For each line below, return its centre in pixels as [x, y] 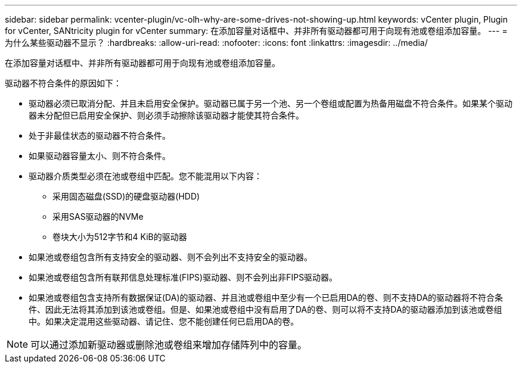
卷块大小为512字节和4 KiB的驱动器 [120, 237]
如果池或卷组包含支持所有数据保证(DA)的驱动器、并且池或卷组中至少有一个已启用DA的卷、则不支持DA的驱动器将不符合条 [266, 297]
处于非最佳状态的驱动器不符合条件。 [100, 135]
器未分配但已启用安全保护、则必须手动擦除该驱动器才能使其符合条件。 [166, 115]
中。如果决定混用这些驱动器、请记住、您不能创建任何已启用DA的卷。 [164, 321]
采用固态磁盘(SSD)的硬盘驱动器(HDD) [126, 196]
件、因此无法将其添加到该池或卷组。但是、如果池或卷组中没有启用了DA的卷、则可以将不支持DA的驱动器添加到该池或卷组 [265, 309]
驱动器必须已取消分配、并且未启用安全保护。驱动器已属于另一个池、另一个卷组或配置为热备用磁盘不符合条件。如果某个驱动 [271, 103]
